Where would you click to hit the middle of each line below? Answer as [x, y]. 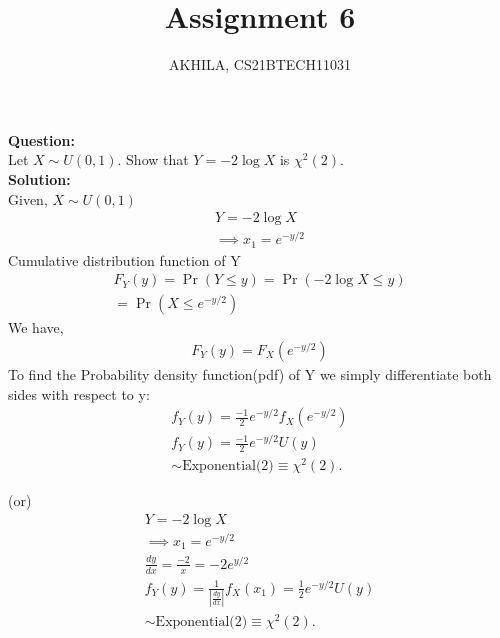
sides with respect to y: [79, 393]
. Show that [153, 159]
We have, [36, 327]
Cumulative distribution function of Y [124, 259]
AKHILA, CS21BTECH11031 [260, 64]
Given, [28, 198]
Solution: [39, 178]
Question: [41, 139]
